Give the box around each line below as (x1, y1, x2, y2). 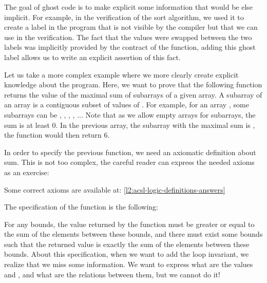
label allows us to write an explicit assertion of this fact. (4, 51, 181, 62)
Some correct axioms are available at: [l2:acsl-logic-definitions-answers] (4, 184, 225, 195)
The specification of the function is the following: (4, 201, 159, 212)
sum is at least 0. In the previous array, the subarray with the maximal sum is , (4, 119, 255, 130)
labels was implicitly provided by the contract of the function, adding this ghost (4, 42, 256, 52)
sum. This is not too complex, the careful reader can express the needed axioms (4, 157, 255, 167)
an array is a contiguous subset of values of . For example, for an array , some (4, 99, 249, 110)
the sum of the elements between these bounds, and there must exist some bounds (4, 229, 263, 239)
